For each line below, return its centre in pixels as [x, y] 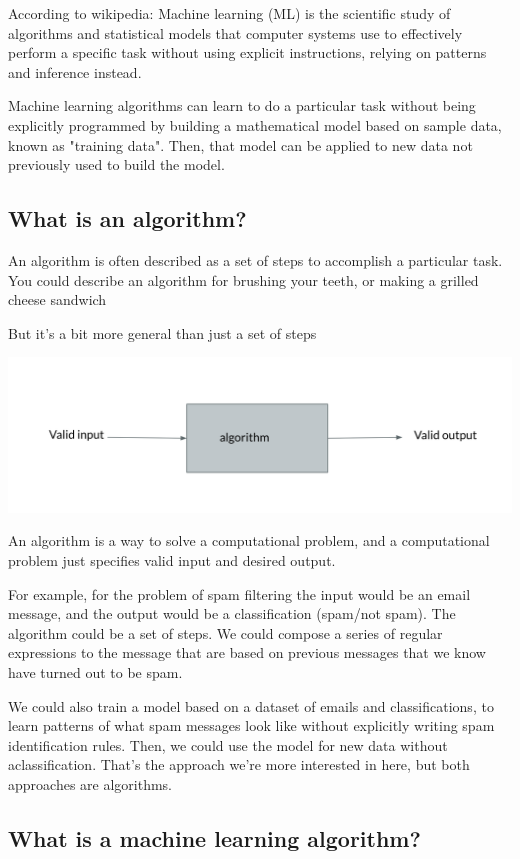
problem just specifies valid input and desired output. [172, 560]
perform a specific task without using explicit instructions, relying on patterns [247, 52]
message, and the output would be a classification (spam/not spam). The [232, 613]
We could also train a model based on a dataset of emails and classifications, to [251, 705]
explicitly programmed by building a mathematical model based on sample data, [255, 124]
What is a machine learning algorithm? [214, 837]
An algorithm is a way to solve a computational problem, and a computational [249, 540]
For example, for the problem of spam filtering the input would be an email [239, 593]
